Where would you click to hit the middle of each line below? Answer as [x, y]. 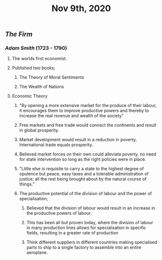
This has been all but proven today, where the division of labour [90, 223]
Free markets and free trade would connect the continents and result [88, 125]
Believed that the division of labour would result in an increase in [91, 208]
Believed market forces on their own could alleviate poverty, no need [88, 154]
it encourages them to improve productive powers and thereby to [84, 111]
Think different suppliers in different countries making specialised [92, 242]
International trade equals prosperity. [56, 145]
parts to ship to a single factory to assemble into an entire [84, 247]
